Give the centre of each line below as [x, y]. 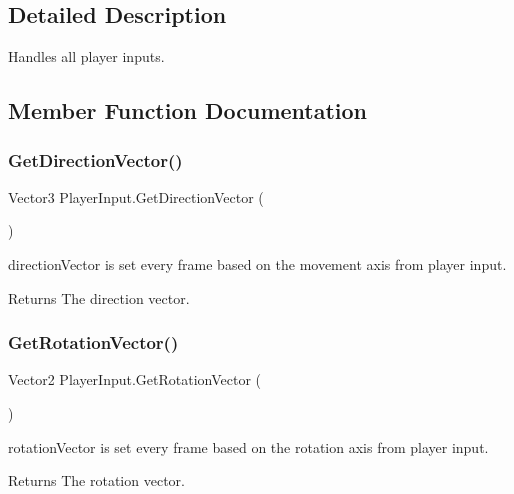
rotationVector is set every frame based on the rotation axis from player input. [248, 446]
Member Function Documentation [188, 110]
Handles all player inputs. [86, 56]
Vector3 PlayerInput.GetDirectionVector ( [136, 196]
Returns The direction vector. [99, 297]
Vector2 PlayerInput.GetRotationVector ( [135, 379]
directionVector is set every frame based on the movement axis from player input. [257, 263]
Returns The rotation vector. [96, 480]
